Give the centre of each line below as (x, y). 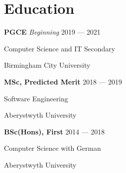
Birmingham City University (47, 65)
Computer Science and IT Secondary (60, 48)
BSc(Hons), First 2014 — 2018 (54, 131)
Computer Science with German (53, 148)
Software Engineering (36, 98)
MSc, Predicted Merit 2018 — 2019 (63, 81)
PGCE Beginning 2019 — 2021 (52, 32)
